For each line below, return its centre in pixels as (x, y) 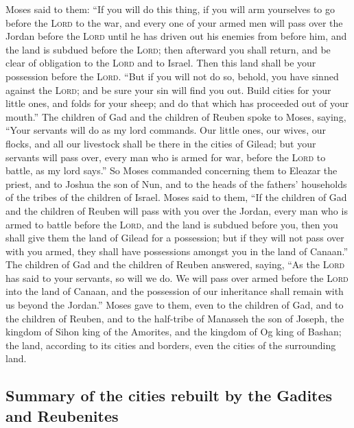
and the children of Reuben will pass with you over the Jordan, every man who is (177, 210)
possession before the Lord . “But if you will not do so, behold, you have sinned (172, 76)
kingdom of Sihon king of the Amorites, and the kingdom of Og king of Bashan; (174, 332)
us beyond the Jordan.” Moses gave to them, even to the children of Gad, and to (175, 305)
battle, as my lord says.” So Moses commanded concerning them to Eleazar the (172, 170)
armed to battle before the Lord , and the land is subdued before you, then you (172, 224)
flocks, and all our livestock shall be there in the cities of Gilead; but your (161, 143)
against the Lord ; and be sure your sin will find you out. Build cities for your (168, 90)
